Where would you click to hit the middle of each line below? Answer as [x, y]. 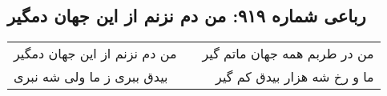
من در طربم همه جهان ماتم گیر [288, 54]
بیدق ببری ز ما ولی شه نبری [91, 77]
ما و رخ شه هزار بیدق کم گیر [295, 77]
